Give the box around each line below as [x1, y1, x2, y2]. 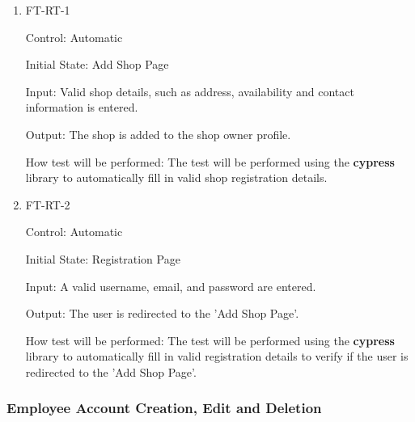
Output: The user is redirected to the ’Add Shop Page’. [25, 305, 299, 322]
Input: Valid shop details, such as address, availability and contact [25, 82, 354, 99]
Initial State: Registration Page [25, 250, 180, 267]
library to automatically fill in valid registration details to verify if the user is [25, 348, 409, 365]
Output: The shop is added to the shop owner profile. [25, 125, 291, 142]
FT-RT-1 [25, 2, 70, 18]
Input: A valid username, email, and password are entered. [25, 277, 316, 294]
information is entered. [25, 99, 138, 116]
